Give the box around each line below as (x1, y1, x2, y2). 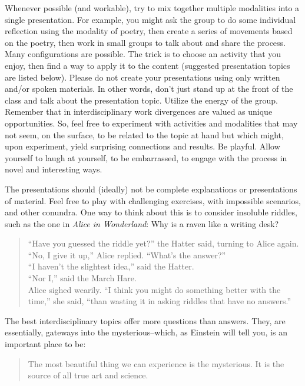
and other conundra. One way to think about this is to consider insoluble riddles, (5, 206, 297, 218)
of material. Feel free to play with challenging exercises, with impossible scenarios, (5, 194, 301, 207)
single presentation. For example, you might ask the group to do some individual (5, 13, 296, 25)
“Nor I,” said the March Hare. (28, 272, 137, 284)
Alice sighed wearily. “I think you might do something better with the (28, 283, 281, 295)
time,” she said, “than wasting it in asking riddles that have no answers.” (28, 295, 291, 307)
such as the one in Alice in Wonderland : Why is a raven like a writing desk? (5, 217, 279, 229)
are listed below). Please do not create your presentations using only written (5, 71, 280, 83)
